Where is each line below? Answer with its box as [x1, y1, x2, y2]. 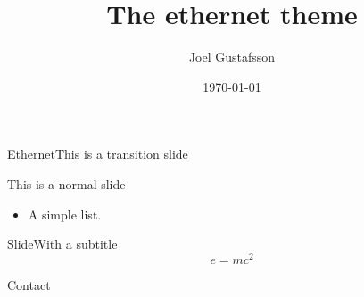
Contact [7, 275, 51, 293]
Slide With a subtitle [7, 235, 118, 253]
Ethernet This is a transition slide [7, 144, 188, 163]
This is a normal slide [7, 174, 126, 193]
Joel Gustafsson [188, 47, 276, 66]
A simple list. [28, 204, 102, 223]
